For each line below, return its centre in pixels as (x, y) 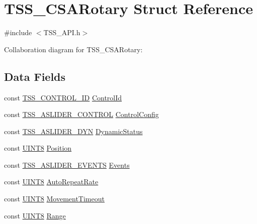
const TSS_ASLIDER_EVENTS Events (67, 164)
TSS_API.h (62, 32)
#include (18, 32)
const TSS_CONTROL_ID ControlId (63, 97)
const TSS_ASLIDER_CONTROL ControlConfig (81, 114)
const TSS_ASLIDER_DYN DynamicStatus (73, 131)
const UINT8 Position (38, 148)
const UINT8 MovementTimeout (54, 199)
